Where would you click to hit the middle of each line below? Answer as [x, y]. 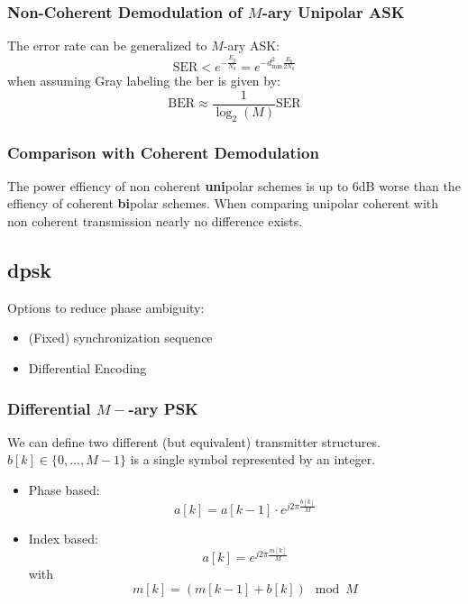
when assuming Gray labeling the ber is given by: [144, 81]
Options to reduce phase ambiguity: [106, 307]
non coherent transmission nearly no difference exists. [155, 221]
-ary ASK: [251, 46]
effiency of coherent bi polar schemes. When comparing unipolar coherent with [223, 203]
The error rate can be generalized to [107, 46]
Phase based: [64, 489]
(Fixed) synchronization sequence [120, 338]
